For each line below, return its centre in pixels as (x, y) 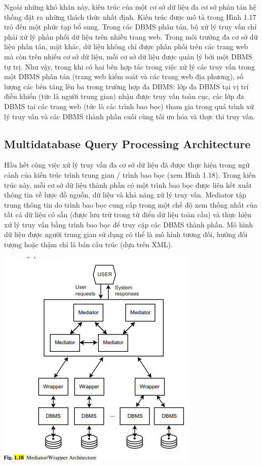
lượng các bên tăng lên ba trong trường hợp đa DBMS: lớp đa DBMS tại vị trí (126, 86)
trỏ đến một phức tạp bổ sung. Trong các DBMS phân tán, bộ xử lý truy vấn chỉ (130, 27)
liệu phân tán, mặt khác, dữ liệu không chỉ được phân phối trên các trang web (126, 46)
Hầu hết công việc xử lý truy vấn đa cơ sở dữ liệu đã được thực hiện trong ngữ (127, 165)
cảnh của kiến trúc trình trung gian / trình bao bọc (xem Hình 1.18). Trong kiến (130, 174)
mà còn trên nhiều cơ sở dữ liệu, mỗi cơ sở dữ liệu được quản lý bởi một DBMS (128, 56)
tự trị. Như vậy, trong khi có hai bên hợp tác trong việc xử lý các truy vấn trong (129, 66)
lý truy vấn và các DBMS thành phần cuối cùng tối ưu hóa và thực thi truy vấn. (130, 116)
